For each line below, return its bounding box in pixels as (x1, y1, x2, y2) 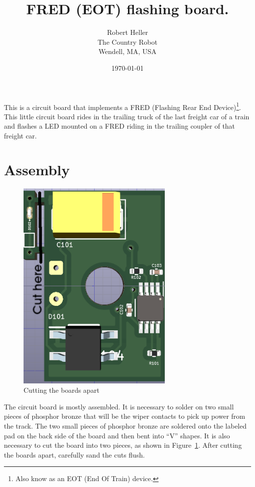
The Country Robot (98, 36, 157, 47)
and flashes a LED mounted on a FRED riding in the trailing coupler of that (4, 121, 235, 131)
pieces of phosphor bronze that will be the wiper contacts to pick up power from (4, 411, 245, 421)
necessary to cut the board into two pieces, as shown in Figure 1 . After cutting (4, 440, 242, 450)
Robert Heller (107, 27, 148, 37)
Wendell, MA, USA (98, 46, 157, 56)
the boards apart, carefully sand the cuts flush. (4, 449, 145, 460)
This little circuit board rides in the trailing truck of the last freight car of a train (4, 111, 250, 121)
